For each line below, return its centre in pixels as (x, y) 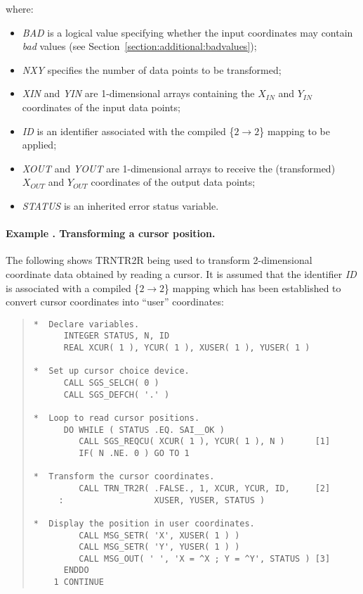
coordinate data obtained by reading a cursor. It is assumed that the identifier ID (181, 273)
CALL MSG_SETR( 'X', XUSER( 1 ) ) (159, 535)
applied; (39, 145)
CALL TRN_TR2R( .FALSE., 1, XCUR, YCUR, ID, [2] (205, 488)
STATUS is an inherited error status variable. (120, 205)
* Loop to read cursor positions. (117, 418)
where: (20, 8)
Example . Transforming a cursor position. (111, 233)
